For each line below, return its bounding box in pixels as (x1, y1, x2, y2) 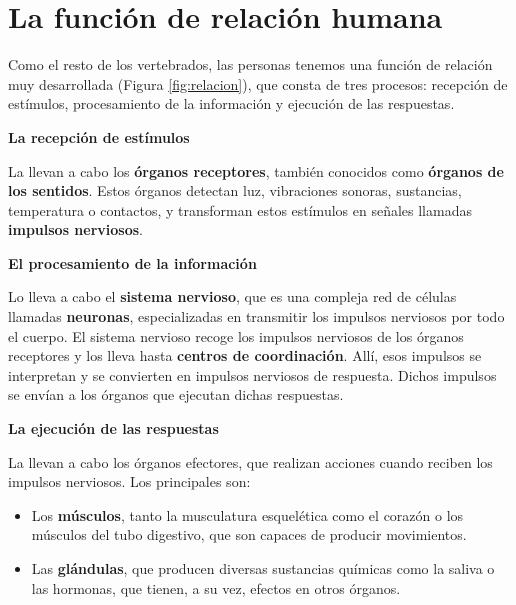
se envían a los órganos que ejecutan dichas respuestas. (8, 384, 344, 405)
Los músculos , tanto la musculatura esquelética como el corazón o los (31, 504, 464, 525)
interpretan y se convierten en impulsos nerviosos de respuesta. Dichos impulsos (8, 364, 497, 385)
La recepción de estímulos (8, 126, 190, 147)
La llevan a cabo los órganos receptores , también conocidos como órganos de (8, 160, 504, 181)
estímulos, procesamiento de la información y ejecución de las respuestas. (8, 93, 455, 114)
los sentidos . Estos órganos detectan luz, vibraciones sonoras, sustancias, (8, 180, 462, 201)
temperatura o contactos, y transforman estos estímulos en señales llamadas (8, 199, 472, 220)
